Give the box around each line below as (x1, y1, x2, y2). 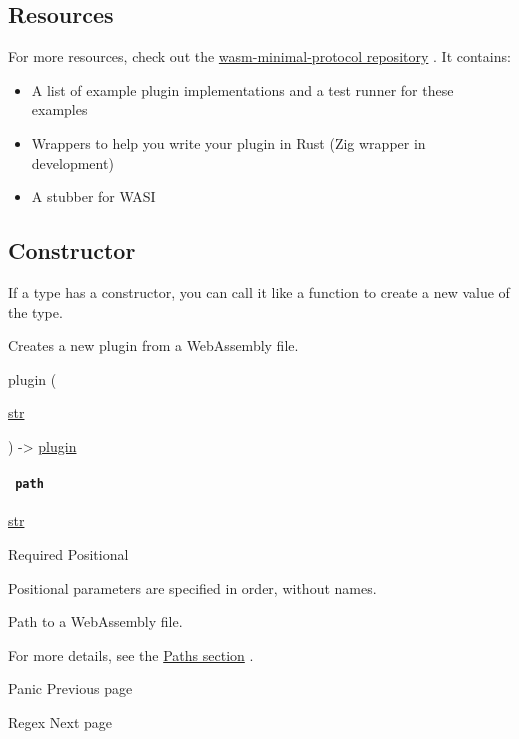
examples (31, 99, 88, 120)
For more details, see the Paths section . (8, 644, 254, 665)
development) (31, 152, 114, 173)
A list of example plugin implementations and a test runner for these (31, 79, 454, 100)
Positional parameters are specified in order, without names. (8, 577, 377, 598)
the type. (8, 301, 63, 322)
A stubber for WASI (31, 186, 156, 207)
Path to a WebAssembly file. (8, 611, 183, 632)
